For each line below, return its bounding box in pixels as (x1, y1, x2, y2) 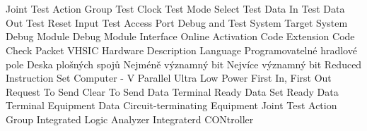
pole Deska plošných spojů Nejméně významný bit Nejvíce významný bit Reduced (6, 56, 362, 71)
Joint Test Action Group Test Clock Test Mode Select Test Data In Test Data (6, 1, 345, 16)
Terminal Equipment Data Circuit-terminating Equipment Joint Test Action (6, 98, 337, 113)
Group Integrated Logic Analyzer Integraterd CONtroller (6, 111, 254, 126)
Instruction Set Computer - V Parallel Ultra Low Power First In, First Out (6, 70, 332, 85)
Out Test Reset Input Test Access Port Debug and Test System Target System (6, 15, 348, 30)
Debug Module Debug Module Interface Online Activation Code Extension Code (6, 29, 355, 44)
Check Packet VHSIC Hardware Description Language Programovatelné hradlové (6, 42, 357, 57)
